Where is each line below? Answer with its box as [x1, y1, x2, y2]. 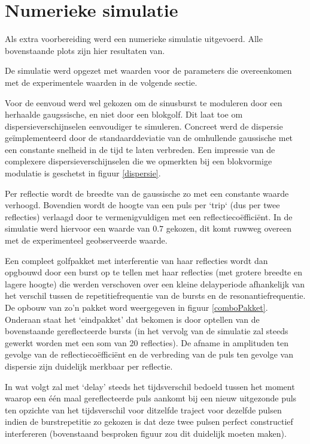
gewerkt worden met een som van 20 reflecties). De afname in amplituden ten [5, 336, 289, 349]
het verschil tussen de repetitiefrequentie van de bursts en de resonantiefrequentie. [5, 289, 306, 302]
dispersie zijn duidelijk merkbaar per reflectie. [5, 359, 173, 372]
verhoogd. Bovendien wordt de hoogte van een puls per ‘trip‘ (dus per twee [5, 199, 280, 211]
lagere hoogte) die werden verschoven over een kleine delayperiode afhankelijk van [5, 277, 305, 290]
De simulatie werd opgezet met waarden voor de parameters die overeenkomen [5, 64, 292, 77]
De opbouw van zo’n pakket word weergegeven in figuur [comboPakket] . [5, 301, 268, 313]
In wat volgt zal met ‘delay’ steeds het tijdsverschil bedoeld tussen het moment [5, 380, 295, 392]
